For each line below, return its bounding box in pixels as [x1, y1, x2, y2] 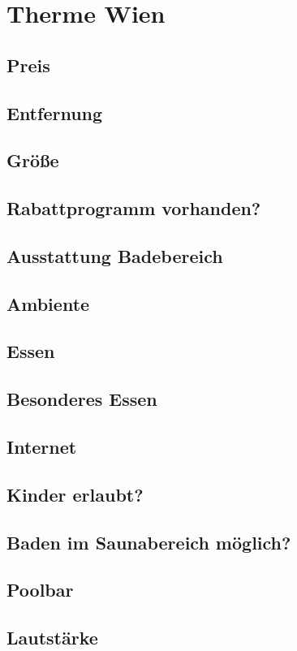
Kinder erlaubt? [6, 481, 144, 507]
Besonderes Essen [6, 386, 157, 412]
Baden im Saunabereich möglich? [6, 529, 291, 554]
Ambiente [6, 291, 90, 316]
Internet [6, 434, 77, 459]
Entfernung [6, 100, 103, 125]
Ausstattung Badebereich [6, 243, 223, 268]
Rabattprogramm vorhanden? [6, 196, 261, 221]
